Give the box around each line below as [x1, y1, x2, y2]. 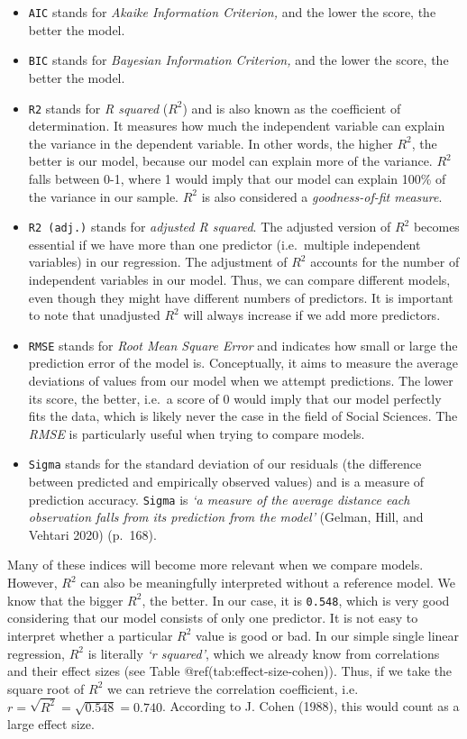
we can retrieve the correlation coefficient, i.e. [106, 679, 359, 698]
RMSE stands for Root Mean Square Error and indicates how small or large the [28, 335, 458, 354]
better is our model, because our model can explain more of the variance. [28, 151, 433, 170]
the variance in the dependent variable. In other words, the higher [28, 133, 393, 152]
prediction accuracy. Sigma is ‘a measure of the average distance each [28, 489, 410, 508]
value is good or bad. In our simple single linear [196, 625, 460, 644]
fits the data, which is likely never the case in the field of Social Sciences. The [28, 406, 458, 425]
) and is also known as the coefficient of [182, 98, 401, 117]
